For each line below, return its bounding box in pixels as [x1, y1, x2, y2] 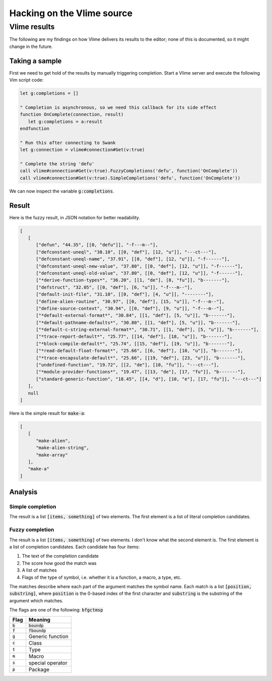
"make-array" [36, 452, 68, 458]
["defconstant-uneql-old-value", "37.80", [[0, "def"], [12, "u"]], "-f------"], [36, 270, 243, 276]
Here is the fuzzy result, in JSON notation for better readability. [9, 214, 141, 220]
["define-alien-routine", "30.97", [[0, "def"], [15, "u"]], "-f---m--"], [36, 298, 225, 304]
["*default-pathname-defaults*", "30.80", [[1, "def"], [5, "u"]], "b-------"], [36, 320, 241, 325]
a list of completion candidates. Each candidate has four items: [9, 543, 140, 549]
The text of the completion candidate [22, 553, 99, 559]
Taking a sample [9, 56, 62, 65]
